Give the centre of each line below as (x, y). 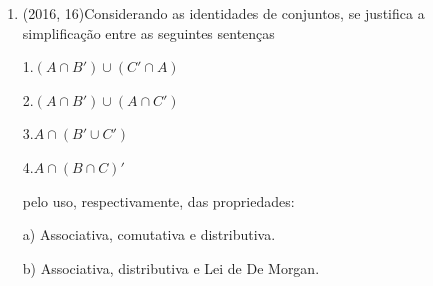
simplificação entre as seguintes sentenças (148, 32)
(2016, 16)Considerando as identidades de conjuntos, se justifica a (223, 13)
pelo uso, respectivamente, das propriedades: (158, 200)
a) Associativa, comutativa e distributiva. (149, 234)
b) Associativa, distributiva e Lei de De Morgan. (171, 267)
